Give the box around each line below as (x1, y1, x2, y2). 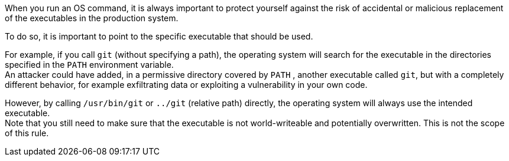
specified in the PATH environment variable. (5, 60, 174, 70)
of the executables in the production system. (5, 13, 179, 23)
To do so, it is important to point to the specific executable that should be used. (5, 31, 313, 41)
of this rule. (5, 128, 49, 138)
